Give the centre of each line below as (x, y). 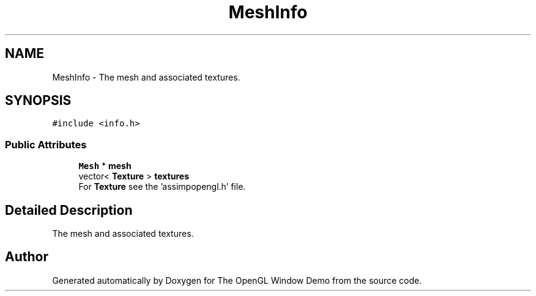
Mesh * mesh (105, 166)
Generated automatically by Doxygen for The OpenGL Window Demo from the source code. (237, 280)
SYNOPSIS (38, 101)
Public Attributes (46, 144)
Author (27, 257)
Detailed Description (69, 210)
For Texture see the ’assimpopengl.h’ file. (162, 187)
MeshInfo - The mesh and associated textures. (146, 77)
